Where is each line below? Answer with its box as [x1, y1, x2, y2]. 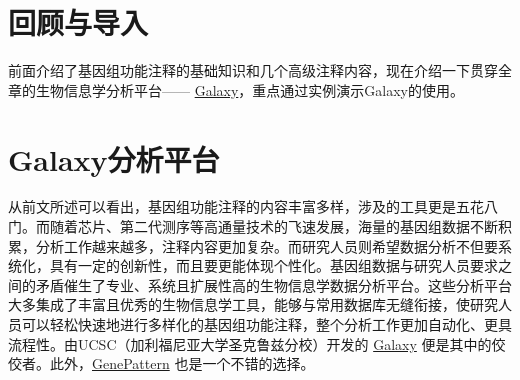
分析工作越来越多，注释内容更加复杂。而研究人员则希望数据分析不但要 [35, 235, 498, 256]
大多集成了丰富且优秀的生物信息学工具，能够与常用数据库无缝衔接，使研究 [8, 294, 498, 315]
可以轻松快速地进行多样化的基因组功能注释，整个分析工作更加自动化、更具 [21, 314, 512, 334]
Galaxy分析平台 [8, 138, 220, 179]
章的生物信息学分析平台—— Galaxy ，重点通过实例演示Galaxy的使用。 [8, 79, 465, 100]
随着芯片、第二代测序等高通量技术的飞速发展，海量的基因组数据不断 [49, 216, 498, 237]
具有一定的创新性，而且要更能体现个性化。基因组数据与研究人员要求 [49, 255, 498, 276]
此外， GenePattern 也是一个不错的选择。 [49, 353, 315, 374]
